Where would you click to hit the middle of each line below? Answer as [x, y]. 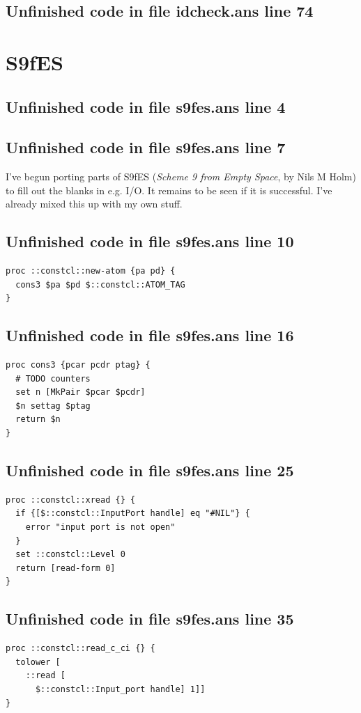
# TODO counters [53, 378]
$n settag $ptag [53, 406]
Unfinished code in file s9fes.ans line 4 [146, 106]
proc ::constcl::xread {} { [71, 500]
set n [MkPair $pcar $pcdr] [80, 392]
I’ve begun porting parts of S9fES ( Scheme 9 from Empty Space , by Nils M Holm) [181, 177]
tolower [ [38, 662]
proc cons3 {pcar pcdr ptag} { [78, 365]
